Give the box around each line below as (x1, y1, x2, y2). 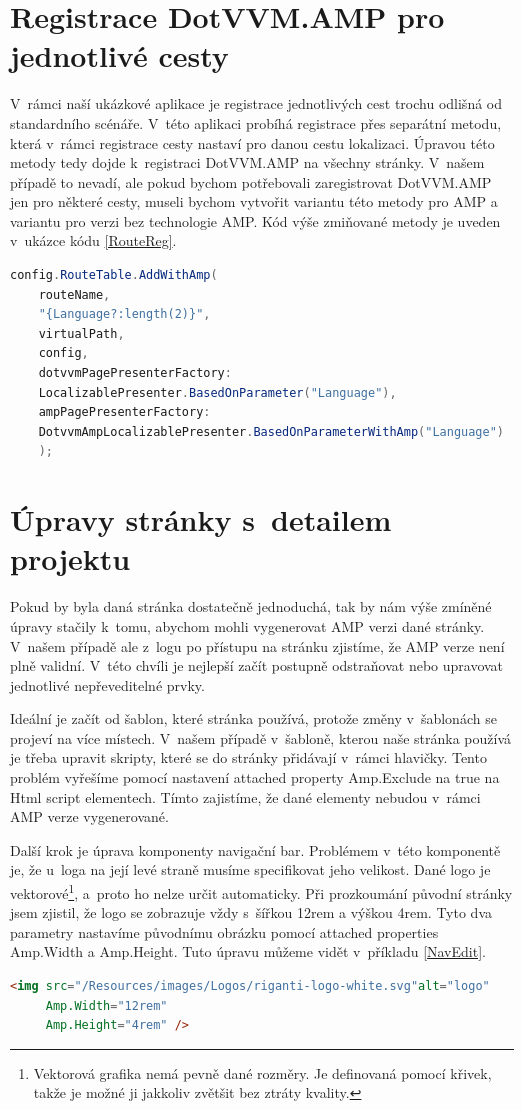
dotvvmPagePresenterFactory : (38, 366, 232, 381)
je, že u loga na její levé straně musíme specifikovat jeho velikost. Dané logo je (10, 859, 491, 880)
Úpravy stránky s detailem (10, 499, 392, 540)
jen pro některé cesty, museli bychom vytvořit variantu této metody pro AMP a (10, 191, 498, 212)
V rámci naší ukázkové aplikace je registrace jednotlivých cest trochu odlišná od (10, 93, 502, 114)
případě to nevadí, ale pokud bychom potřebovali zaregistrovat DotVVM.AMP (10, 171, 492, 192)
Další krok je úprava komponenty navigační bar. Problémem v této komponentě (10, 839, 501, 860)
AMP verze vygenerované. (10, 806, 169, 827)
